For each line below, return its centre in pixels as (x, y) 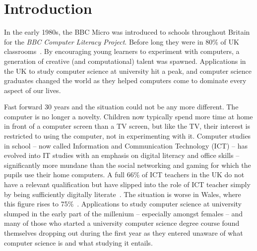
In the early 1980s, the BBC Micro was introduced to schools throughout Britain (127, 32)
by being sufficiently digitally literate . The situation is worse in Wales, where (123, 194)
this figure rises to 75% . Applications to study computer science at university (123, 204)
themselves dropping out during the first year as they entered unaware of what (124, 233)
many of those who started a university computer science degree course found (122, 223)
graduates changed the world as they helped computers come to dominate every (125, 80)
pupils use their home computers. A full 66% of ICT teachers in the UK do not (124, 175)
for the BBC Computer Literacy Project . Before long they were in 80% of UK (122, 41)
